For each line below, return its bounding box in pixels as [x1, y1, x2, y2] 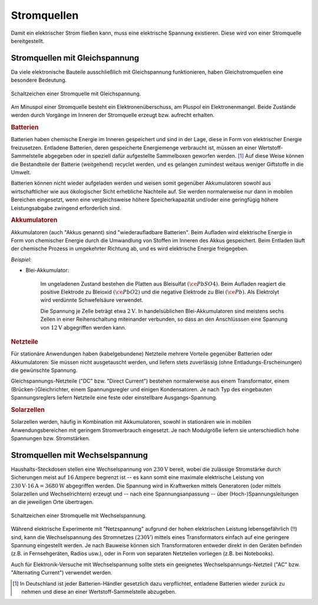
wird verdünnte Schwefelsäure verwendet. [40, 297, 144, 304]
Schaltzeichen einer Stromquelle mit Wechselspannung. [11, 512, 147, 519]
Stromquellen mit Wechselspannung [11, 450, 148, 460]
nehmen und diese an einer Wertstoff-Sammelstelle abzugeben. [21, 588, 177, 595]
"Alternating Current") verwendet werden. [11, 569, 112, 576]
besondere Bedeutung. [11, 77, 67, 84]
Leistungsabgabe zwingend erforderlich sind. [11, 204, 121, 211]
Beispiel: [11, 256, 32, 263]
